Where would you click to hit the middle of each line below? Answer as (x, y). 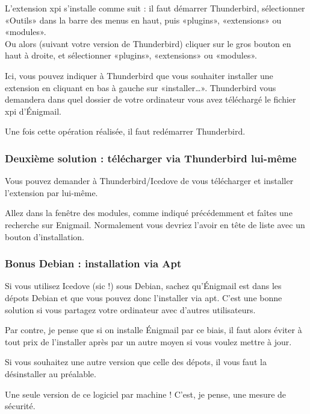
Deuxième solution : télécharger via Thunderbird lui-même (151, 158)
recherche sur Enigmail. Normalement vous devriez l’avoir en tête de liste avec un (155, 224)
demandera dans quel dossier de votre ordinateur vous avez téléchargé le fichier (150, 99)
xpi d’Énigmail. (33, 111)
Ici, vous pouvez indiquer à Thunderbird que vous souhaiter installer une (139, 75)
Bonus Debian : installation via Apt (93, 263)
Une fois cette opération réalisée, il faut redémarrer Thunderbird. (125, 131)
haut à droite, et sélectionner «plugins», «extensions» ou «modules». (131, 55)
